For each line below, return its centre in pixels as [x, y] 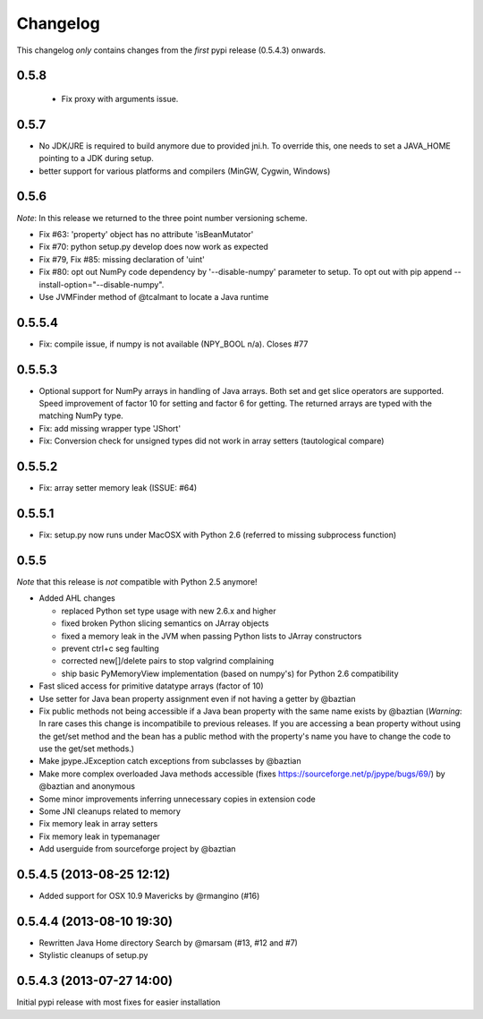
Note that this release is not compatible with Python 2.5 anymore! [137, 581]
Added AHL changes [77, 598]
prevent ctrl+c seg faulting [110, 648]
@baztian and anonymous [87, 786]
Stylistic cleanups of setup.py [93, 955]
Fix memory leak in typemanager [100, 836]
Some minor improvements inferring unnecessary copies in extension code [178, 799]
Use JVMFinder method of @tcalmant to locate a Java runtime [154, 296]
